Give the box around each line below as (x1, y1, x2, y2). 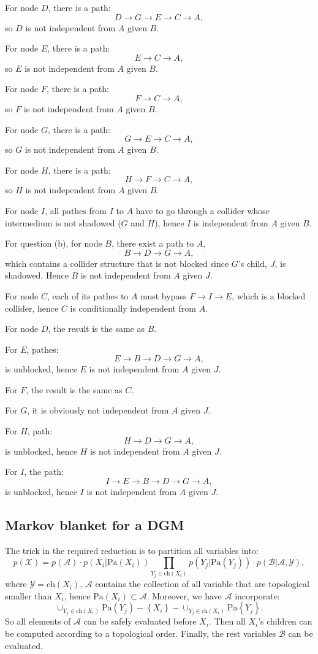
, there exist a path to (111, 237, 194, 250)
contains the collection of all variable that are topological (95, 577, 309, 590)
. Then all (208, 615, 246, 628)
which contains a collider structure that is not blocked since (5, 256, 229, 269)
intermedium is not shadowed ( (5, 216, 121, 229)
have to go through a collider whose (135, 204, 270, 217)
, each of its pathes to (47, 289, 129, 302)
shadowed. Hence (5, 269, 69, 282)
